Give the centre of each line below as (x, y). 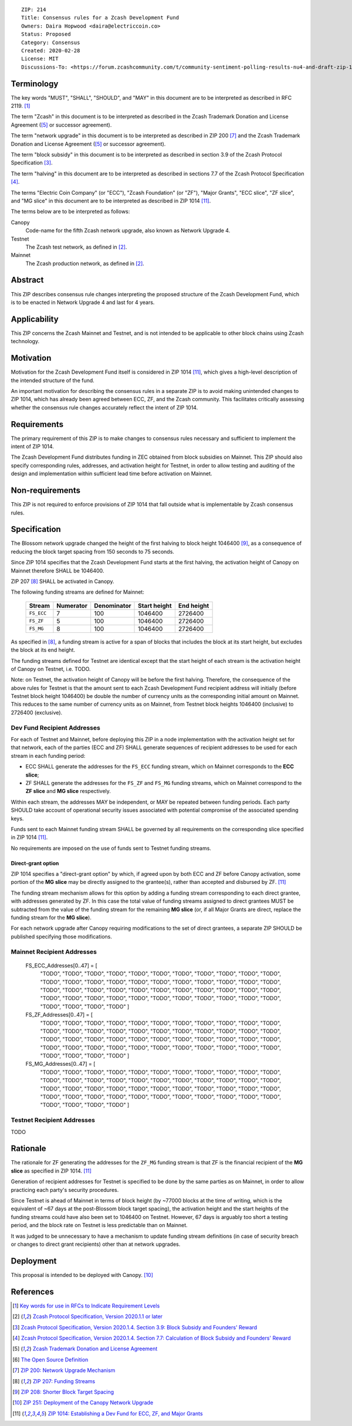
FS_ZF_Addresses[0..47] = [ (59, 1015)
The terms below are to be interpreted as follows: (70, 212)
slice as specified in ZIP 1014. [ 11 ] (51, 1171)
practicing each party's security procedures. (65, 1190)
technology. (25, 341)
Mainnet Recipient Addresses (54, 951)
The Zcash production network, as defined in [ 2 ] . (85, 263)
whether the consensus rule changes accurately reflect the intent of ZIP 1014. (104, 407)
